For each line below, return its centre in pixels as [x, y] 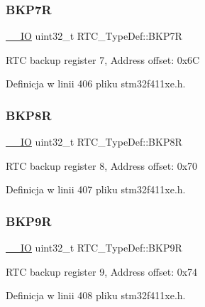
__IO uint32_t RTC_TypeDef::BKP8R [94, 142]
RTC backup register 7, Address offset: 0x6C [103, 59]
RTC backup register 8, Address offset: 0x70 [102, 165]
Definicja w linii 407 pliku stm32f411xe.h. [96, 189]
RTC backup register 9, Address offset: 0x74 [102, 271]
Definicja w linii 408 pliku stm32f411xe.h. [96, 295]
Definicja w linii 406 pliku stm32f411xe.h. [96, 84]
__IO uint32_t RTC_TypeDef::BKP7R [94, 36]
